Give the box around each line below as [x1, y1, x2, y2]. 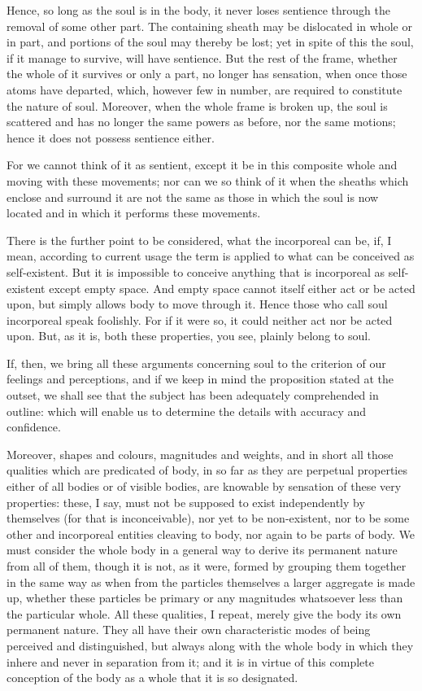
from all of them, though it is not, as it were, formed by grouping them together [7, 558, 407, 574]
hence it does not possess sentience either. [7, 129, 215, 146]
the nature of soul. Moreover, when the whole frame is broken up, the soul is [7, 97, 388, 114]
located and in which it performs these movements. [7, 204, 261, 221]
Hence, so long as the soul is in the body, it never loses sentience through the [7, 2, 390, 18]
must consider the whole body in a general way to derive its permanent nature [7, 541, 398, 558]
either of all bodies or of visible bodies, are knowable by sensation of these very [7, 478, 402, 495]
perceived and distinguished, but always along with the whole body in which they [7, 636, 414, 654]
